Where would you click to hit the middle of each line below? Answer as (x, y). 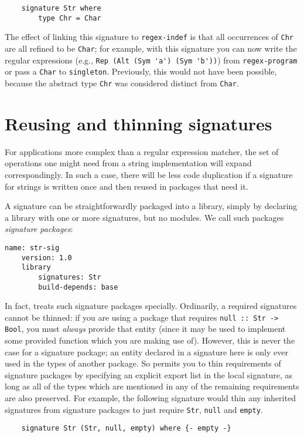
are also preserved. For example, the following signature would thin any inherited (150, 398)
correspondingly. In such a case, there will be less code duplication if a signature (149, 174)
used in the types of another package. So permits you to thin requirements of (143, 363)
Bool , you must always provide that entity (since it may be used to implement (145, 329)
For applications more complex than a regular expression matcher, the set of (142, 151)
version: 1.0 (47, 258)
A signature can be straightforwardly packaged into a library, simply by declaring (151, 206)
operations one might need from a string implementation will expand (128, 163)
